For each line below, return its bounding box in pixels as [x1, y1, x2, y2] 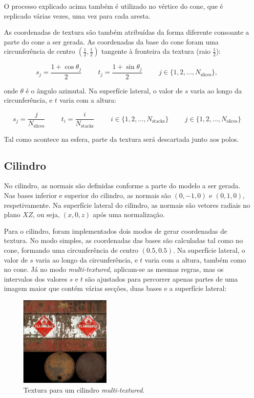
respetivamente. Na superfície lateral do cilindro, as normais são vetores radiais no [4, 199, 251, 210]
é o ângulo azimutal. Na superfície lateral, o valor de [25, 85, 183, 95]
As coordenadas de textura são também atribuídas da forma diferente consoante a [4, 27, 249, 37]
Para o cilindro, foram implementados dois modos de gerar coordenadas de [4, 225, 227, 236]
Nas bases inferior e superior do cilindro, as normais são [4, 190, 171, 200]
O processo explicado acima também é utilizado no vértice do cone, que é [4, 1, 223, 11]
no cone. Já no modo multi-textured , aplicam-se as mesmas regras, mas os [4, 264, 224, 274]
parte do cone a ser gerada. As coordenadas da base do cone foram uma [4, 36, 219, 46]
